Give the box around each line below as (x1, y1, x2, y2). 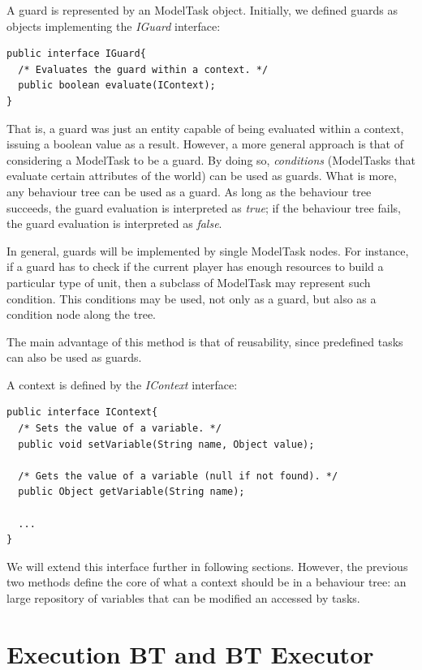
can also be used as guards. (6, 349, 142, 366)
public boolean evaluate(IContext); (18, 79, 216, 92)
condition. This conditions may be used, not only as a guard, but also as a (6, 290, 377, 307)
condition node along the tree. (6, 306, 157, 323)
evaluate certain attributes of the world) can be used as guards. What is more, (6, 167, 397, 184)
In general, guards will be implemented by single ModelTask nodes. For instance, (6, 242, 409, 259)
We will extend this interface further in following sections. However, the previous (6, 557, 408, 574)
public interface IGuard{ (6, 48, 146, 60)
